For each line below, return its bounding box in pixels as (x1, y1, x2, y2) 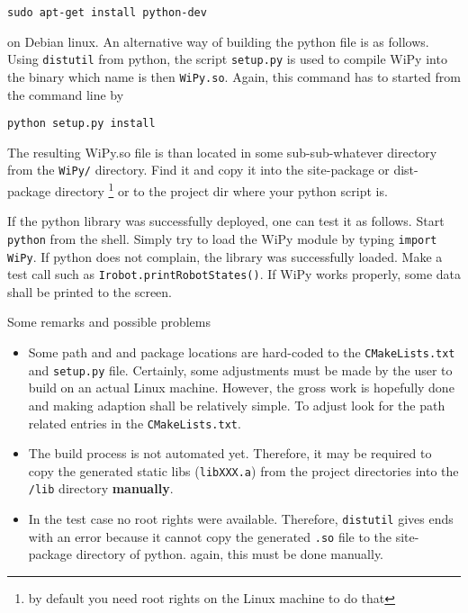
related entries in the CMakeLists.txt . (28, 413, 241, 432)
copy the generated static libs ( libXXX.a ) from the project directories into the (28, 461, 459, 480)
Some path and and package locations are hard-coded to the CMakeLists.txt (28, 343, 455, 362)
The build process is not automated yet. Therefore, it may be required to (28, 444, 432, 463)
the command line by (7, 85, 124, 104)
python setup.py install (7, 117, 156, 131)
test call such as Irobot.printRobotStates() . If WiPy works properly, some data (7, 265, 462, 284)
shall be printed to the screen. (7, 282, 173, 301)
